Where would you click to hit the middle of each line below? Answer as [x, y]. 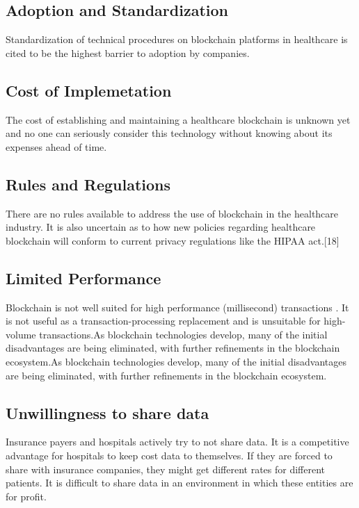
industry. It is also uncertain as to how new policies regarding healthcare [161, 227]
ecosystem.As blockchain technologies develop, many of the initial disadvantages [176, 361]
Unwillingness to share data [107, 412]
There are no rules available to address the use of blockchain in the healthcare [172, 213]
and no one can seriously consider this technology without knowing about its [169, 133]
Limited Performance [83, 278]
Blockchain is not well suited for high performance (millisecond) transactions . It [177, 307]
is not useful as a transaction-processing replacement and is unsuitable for [163, 321]
